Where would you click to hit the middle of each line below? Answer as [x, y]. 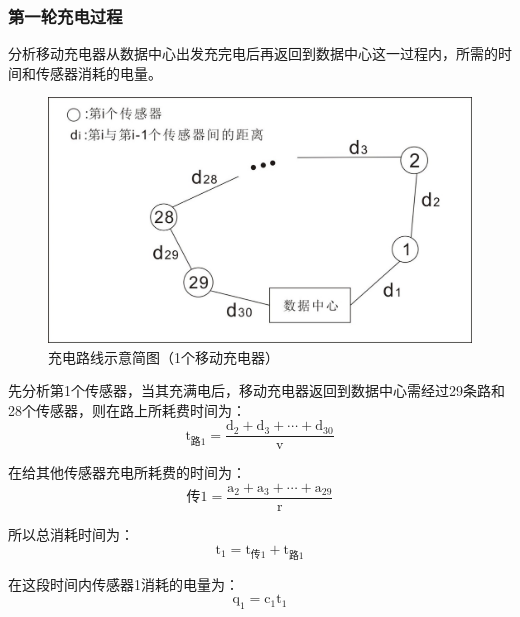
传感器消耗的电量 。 [98, 72]
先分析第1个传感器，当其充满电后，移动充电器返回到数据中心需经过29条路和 [256, 390]
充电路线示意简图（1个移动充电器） [163, 356]
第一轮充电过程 [65, 15]
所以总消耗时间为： [71, 534]
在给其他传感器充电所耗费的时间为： [127, 472]
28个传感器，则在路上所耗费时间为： [127, 409]
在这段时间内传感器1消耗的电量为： [123, 583]
